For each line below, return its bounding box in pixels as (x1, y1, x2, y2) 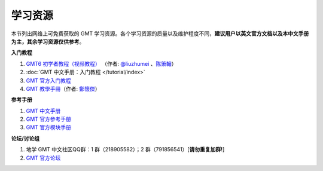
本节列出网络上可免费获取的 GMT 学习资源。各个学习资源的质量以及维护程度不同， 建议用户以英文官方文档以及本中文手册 (11, 30, 309, 37)
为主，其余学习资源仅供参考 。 (11, 38, 85, 45)
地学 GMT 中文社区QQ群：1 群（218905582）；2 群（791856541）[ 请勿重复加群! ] (26, 146, 225, 153)
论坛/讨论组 (11, 135, 40, 142)
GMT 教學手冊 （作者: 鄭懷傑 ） (26, 85, 101, 92)
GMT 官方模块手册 (26, 124, 72, 131)
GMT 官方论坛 (26, 154, 61, 161)
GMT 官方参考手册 (26, 115, 72, 123)
